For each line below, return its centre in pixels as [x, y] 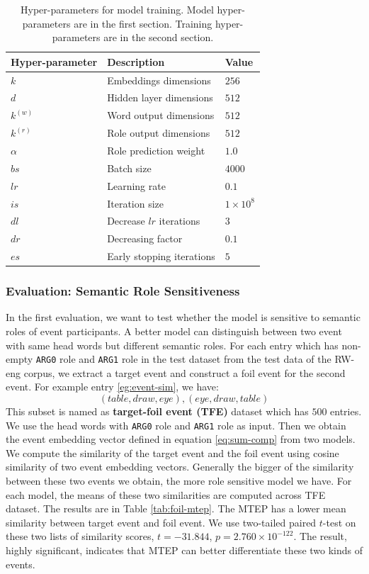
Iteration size [135, 203]
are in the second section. [159, 37]
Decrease [126, 221]
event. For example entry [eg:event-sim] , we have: [112, 387]
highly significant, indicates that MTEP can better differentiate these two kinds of [184, 550]
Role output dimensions [159, 133]
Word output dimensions [161, 115]
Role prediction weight [156, 150]
